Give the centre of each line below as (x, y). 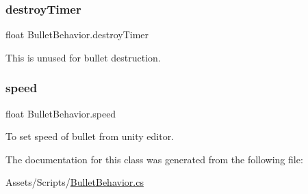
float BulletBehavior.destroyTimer (77, 34)
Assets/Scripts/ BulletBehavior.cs (75, 182)
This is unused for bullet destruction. (83, 57)
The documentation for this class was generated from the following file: (154, 159)
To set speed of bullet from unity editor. (90, 136)
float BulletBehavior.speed (61, 113)
